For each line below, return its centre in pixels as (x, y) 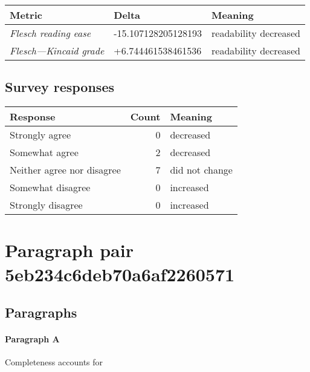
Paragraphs (41, 312)
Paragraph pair (69, 250)
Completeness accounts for (54, 362)
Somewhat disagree (50, 188)
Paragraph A (32, 339)
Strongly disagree (46, 205)
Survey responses (60, 87)
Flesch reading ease (50, 33)
